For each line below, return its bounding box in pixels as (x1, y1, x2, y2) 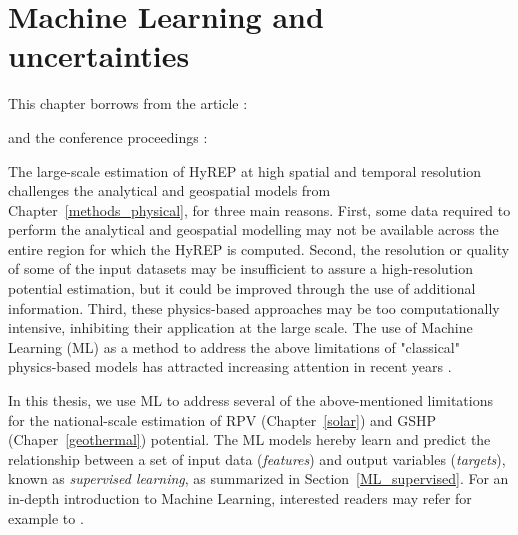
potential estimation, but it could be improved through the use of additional (8, 278, 476, 299)
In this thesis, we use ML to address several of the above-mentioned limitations (8, 390, 494, 411)
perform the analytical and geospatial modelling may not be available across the (8, 219, 499, 240)
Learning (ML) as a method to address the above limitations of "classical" (8, 336, 460, 357)
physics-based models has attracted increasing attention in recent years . (8, 356, 452, 377)
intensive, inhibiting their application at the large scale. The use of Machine (8, 317, 473, 338)
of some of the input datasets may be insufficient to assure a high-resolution (8, 258, 473, 279)
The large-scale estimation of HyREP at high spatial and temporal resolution (8, 160, 482, 181)
